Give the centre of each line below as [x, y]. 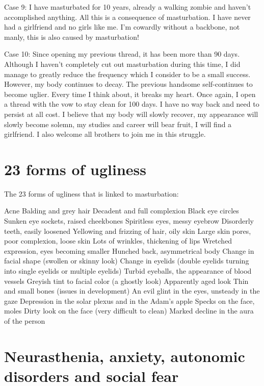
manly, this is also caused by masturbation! [72, 37]
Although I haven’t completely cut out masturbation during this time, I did [122, 64]
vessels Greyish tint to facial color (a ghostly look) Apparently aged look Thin [126, 281]
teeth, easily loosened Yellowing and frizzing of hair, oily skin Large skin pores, [128, 231]
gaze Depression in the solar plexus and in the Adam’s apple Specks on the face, [129, 300]
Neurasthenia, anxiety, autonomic [125, 356]
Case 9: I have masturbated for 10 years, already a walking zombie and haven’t [128, 7]
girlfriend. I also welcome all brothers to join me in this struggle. [105, 134]
